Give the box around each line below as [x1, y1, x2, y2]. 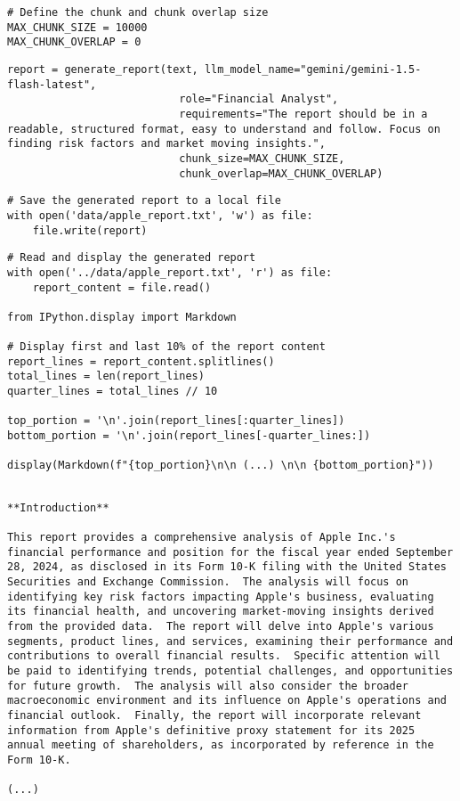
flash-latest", [7, 78, 97, 91]
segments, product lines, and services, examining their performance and [7, 634, 454, 648]
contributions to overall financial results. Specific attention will [7, 650, 440, 663]
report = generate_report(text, [7, 62, 198, 76]
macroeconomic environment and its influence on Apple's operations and [7, 694, 447, 707]
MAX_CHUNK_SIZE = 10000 [7, 20, 148, 34]
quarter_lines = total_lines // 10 [7, 385, 218, 398]
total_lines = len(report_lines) [7, 370, 205, 383]
